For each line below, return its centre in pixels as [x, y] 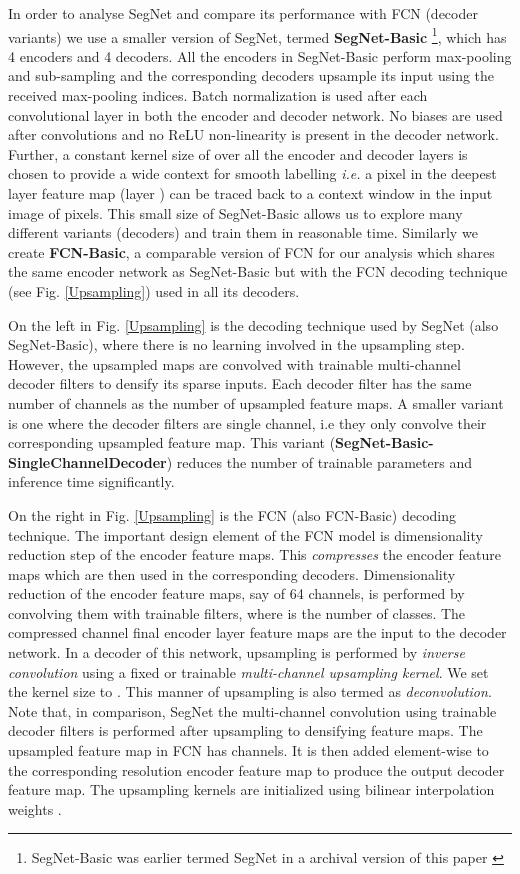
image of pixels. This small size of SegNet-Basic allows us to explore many [235, 212]
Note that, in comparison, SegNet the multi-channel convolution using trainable [252, 710]
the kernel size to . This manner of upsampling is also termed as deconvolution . [250, 691]
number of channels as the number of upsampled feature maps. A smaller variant [256, 402]
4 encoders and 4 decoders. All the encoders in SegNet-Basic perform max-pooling [260, 55]
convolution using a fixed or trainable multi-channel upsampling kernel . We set [248, 671]
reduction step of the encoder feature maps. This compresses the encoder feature [254, 554]
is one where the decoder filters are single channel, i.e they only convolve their [247, 422]
